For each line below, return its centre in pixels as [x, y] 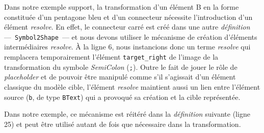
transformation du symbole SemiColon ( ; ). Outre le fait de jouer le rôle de [121, 66]
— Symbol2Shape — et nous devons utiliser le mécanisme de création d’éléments [131, 36]
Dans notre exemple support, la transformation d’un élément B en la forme [122, 7]
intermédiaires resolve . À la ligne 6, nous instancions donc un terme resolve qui [127, 47]
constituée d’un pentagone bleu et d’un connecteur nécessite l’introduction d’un [128, 17]
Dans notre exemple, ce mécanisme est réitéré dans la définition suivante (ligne [127, 114]
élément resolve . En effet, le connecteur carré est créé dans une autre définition [127, 27]
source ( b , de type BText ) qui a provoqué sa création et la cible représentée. [122, 97]
